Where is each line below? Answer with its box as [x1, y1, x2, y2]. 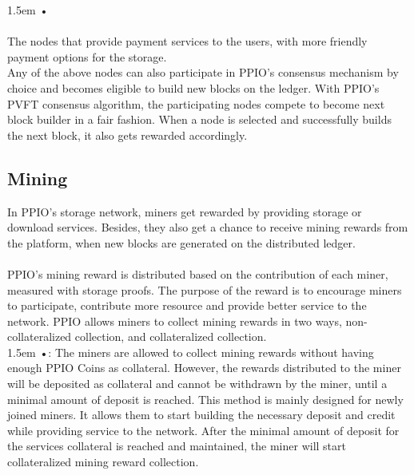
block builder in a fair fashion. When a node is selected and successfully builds [7, 111, 392, 128]
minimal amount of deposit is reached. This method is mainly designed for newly [7, 390, 404, 407]
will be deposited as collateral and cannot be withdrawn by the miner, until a [7, 375, 388, 392]
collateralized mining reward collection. [7, 453, 199, 470]
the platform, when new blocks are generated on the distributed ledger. [7, 234, 356, 251]
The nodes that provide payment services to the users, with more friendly [7, 33, 368, 49]
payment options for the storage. [7, 48, 167, 65]
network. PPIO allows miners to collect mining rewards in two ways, [7, 312, 342, 329]
